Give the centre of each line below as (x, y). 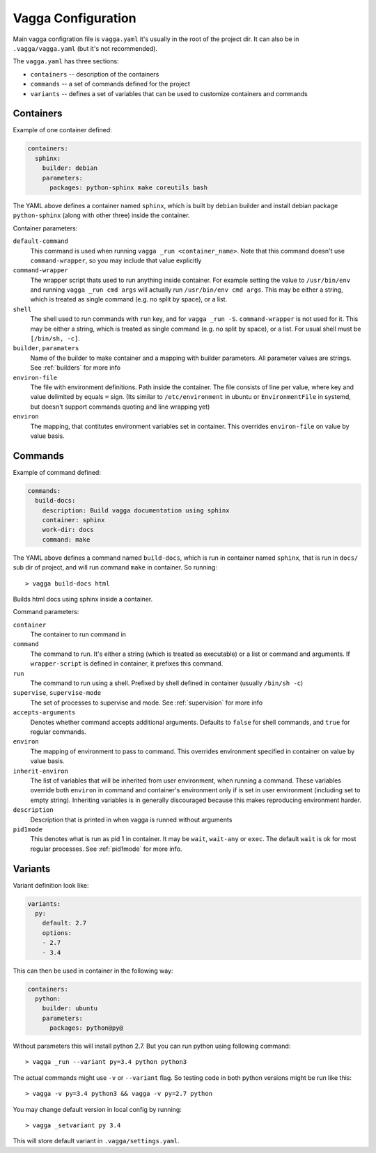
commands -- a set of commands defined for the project (110, 84)
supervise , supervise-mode (57, 693)
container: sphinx (73, 520)
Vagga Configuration (75, 18)
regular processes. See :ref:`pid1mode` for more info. (106, 849)
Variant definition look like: (51, 885)
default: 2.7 (64, 923)
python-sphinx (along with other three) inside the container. (101, 215)
